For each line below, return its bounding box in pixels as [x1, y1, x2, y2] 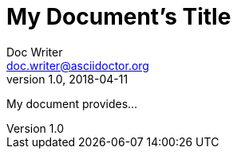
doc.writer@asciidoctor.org [6, 58, 149, 72]
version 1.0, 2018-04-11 [6, 72, 128, 86]
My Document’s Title [6, 3, 231, 30]
